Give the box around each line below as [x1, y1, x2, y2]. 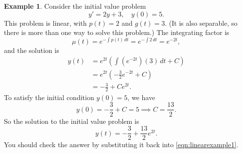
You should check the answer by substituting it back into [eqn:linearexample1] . [4, 139, 239, 150]
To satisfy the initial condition [4, 92, 94, 102]
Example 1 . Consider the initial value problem [4, 1, 146, 11]
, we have [127, 92, 156, 102]
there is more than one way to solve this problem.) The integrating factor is [4, 27, 229, 37]
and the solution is [4, 45, 59, 55]
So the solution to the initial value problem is [4, 116, 139, 126]
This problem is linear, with [4, 17, 87, 28]
